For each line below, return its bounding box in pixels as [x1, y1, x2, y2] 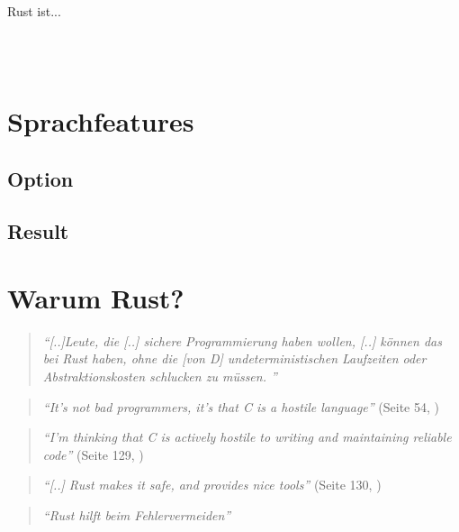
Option [7, 164, 74, 192]
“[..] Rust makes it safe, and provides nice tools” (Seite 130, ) [42, 475, 382, 494]
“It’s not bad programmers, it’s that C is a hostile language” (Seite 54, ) [42, 397, 439, 416]
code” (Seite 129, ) [42, 445, 144, 463]
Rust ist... [7, 2, 61, 20]
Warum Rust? [7, 279, 184, 316]
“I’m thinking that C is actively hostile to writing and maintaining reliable [42, 427, 452, 446]
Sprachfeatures [7, 102, 194, 139]
